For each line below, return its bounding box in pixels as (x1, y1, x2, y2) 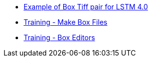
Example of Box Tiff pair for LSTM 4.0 (24, 2, 148, 11)
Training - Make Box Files (24, 18, 107, 26)
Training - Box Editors (24, 33, 95, 42)
